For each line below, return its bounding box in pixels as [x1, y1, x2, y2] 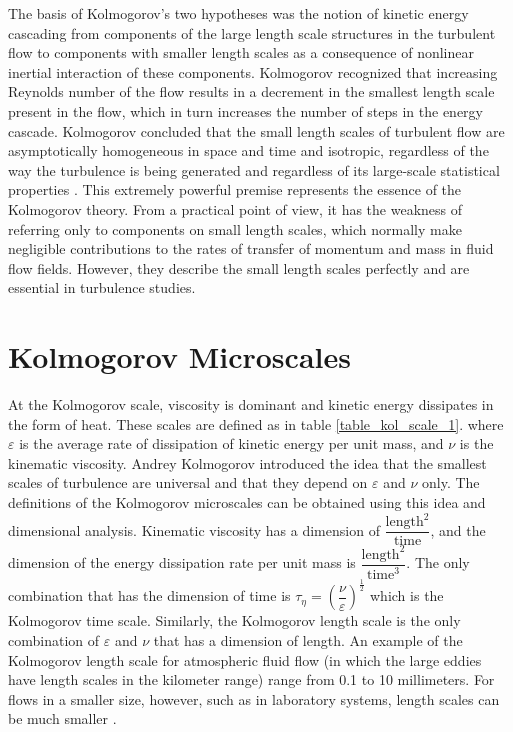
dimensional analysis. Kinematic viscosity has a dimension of [8, 519, 380, 540]
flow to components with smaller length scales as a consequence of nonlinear [8, 42, 474, 63]
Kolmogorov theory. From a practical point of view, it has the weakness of [8, 198, 463, 219]
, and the [430, 519, 486, 540]
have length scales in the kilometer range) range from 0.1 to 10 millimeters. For [8, 669, 495, 690]
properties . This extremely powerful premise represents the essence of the [8, 179, 462, 200]
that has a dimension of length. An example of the [153, 630, 463, 651]
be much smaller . [8, 708, 117, 729]
